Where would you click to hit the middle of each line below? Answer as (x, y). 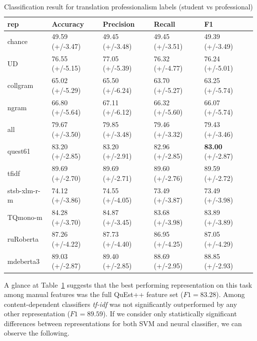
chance (18, 41)
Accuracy (68, 23)
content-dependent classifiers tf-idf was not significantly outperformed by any (121, 304)
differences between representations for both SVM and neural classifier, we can (123, 323)
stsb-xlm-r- (24, 190)
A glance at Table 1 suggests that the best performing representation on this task (128, 284)
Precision (119, 23)
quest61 (19, 151)
